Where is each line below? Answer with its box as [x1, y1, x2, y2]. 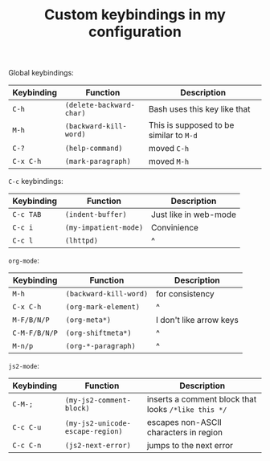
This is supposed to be [148, 120, 235, 131]
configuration [88, 22, 182, 41]
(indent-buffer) [64, 210, 127, 219]
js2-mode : [8, 361, 40, 371]
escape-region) [64, 427, 123, 436]
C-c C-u [12, 423, 42, 432]
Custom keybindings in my [43, 6, 227, 24]
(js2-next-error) [64, 441, 131, 451]
